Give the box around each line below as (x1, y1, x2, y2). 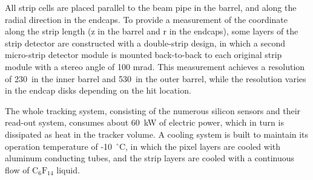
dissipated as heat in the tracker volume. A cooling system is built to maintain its (5, 127, 309, 140)
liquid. (56, 163, 80, 176)
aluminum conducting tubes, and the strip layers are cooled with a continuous (5, 152, 295, 164)
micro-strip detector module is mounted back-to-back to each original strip (5, 48, 282, 61)
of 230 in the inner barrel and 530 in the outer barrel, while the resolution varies (5, 72, 306, 85)
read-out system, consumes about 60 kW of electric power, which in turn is (5, 116, 284, 129)
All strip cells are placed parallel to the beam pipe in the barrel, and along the (5, 1, 297, 13)
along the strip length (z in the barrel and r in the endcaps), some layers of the (5, 25, 298, 37)
